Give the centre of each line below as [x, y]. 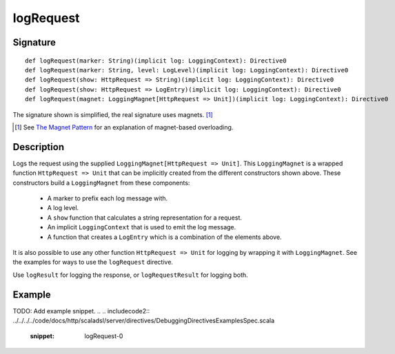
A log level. [63, 208]
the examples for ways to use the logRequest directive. [93, 262]
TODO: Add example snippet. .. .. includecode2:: [81, 311]
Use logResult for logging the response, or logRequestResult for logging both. [130, 275]
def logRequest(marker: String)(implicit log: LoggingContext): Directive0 [156, 61]
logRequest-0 [104, 336]
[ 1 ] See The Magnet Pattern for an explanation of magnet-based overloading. [124, 127]
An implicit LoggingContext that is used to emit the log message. [142, 227]
